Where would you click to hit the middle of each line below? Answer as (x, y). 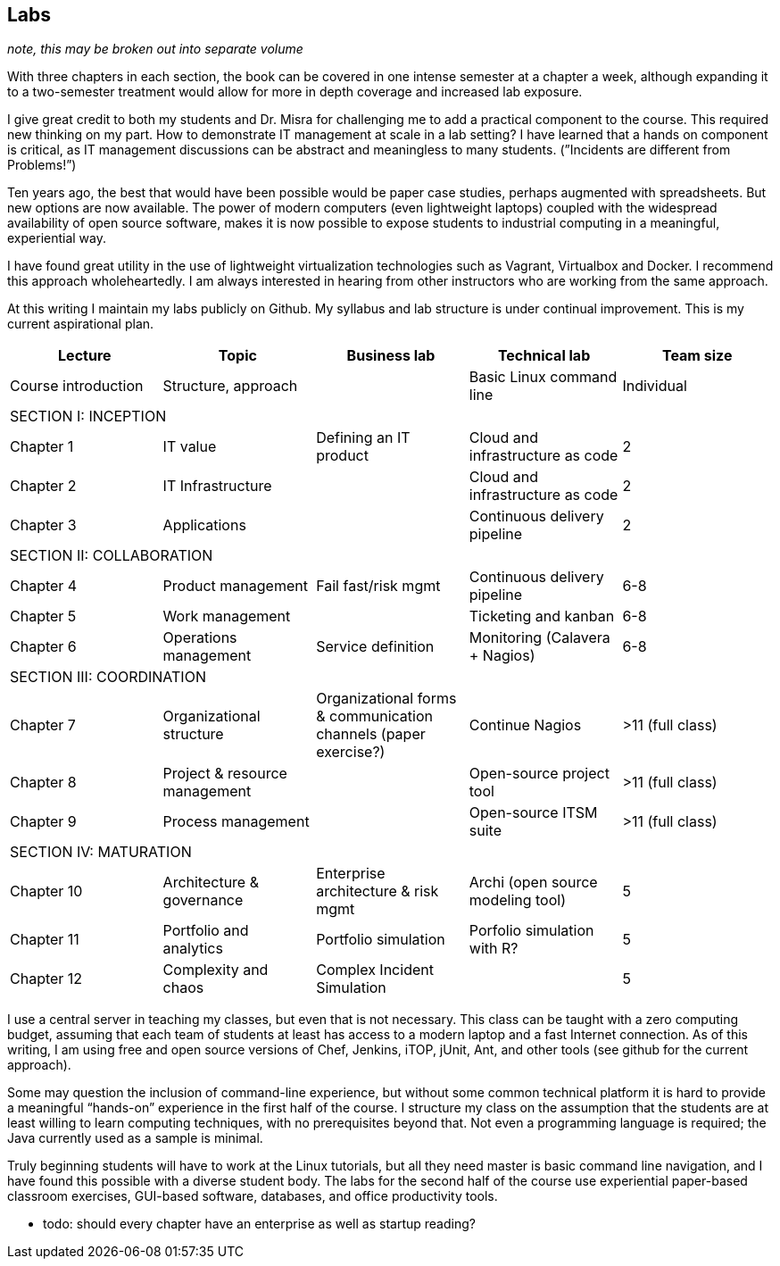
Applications (204, 525)
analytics (193, 949)
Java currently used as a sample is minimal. (135, 1138)
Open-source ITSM (533, 813)
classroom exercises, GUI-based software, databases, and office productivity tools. (253, 1196)
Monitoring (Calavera (539, 638)
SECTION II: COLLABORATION (112, 556)
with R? (494, 949)
